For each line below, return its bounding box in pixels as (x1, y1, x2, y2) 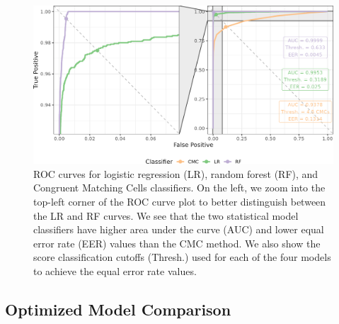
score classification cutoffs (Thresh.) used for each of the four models (33, 250, 331, 264)
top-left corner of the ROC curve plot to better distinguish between (33, 194, 326, 208)
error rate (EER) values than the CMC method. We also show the (33, 235, 321, 250)
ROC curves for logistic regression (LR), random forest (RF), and (33, 166, 318, 181)
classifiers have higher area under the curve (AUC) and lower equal (33, 222, 324, 237)
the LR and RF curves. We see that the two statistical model (33, 208, 299, 223)
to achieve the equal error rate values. (33, 263, 197, 278)
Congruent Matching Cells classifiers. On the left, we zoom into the (33, 180, 326, 195)
